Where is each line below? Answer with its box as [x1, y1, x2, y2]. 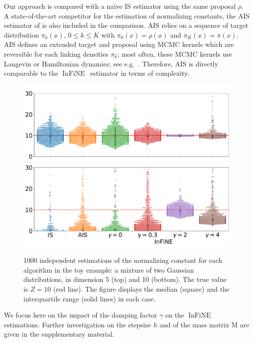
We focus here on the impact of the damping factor [4, 310, 157, 320]
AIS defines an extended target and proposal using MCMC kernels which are [4, 39, 234, 49]
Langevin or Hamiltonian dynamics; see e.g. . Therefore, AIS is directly [4, 58, 218, 68]
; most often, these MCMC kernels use [117, 48, 232, 59]
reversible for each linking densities [4, 48, 108, 59]
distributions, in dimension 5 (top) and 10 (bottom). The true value [23, 274, 227, 284]
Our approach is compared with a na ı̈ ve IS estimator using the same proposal [4, 1, 236, 11]
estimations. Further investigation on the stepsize [4, 319, 151, 329]
